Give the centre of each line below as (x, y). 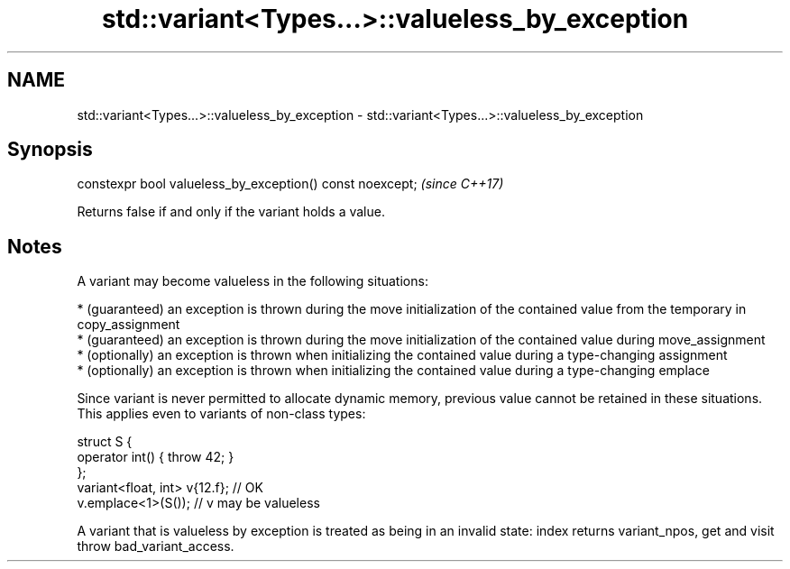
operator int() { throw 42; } (156, 457)
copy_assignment (129, 325)
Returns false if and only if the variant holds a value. (231, 212)
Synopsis (50, 150)
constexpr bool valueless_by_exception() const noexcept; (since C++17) (290, 184)
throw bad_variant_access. (156, 546)
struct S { (105, 442)
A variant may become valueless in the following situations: (253, 281)
